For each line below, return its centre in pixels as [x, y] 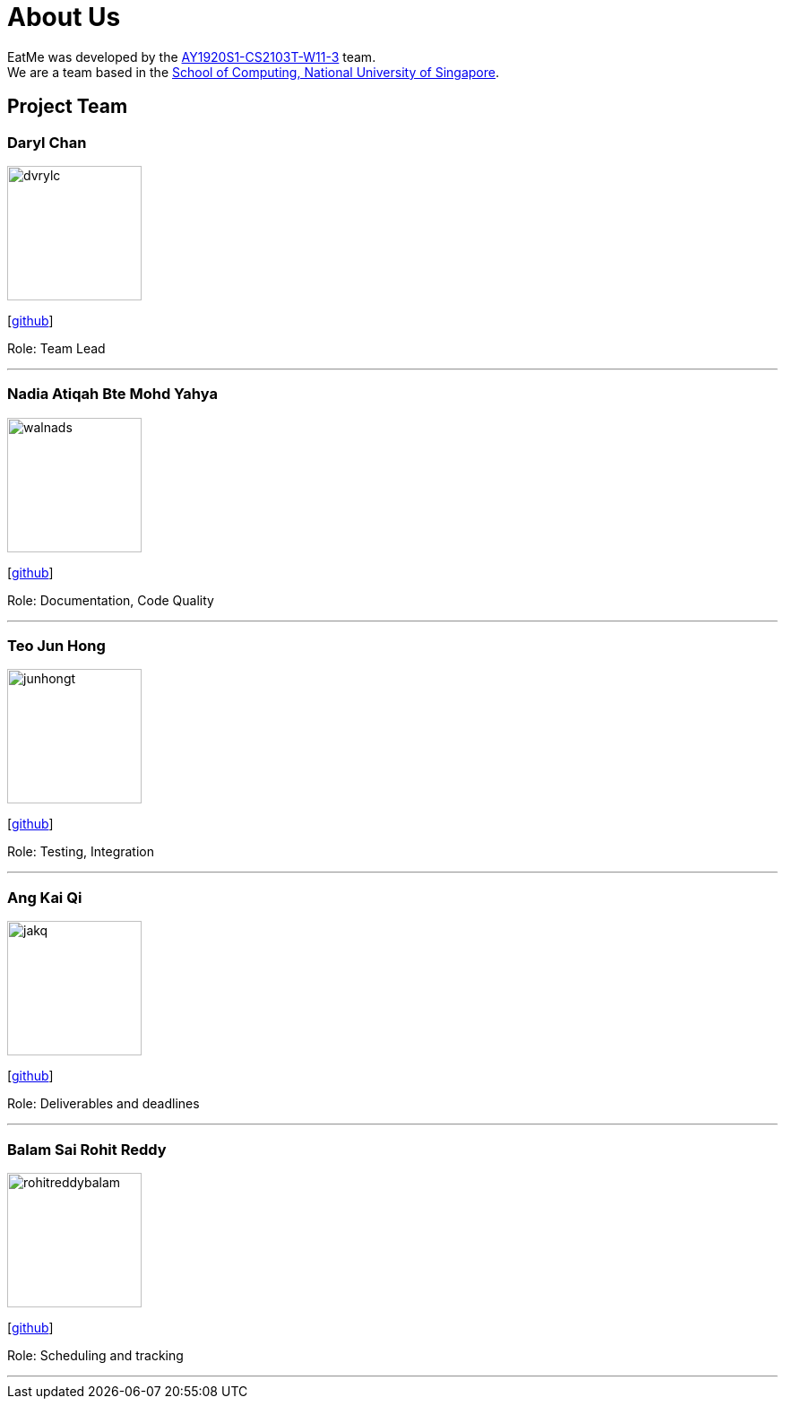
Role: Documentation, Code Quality [111, 600]
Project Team [68, 107]
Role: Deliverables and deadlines [104, 1104]
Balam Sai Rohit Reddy [87, 1149]
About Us [64, 17]
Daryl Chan [47, 142]
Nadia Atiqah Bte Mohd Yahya [112, 394]
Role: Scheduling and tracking [95, 1355]
